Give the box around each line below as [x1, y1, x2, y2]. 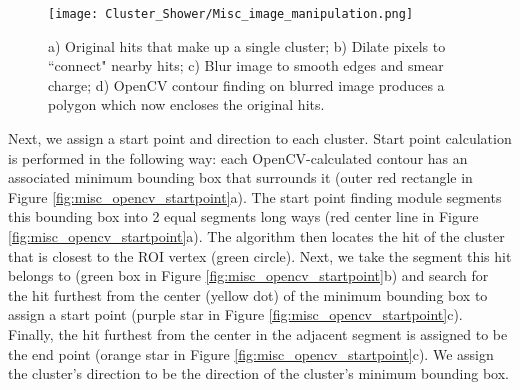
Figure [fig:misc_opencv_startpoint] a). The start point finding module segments [8, 186, 502, 207]
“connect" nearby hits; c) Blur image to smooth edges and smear [48, 55, 444, 76]
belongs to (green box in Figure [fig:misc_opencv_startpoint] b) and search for [8, 265, 489, 286]
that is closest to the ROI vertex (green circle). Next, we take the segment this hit [8, 245, 512, 266]
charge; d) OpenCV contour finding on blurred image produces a [48, 74, 445, 95]
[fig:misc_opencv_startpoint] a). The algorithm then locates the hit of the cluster [8, 226, 505, 246]
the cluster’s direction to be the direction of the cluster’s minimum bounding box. [8, 363, 509, 384]
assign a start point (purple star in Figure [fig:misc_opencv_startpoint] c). [8, 304, 463, 325]
